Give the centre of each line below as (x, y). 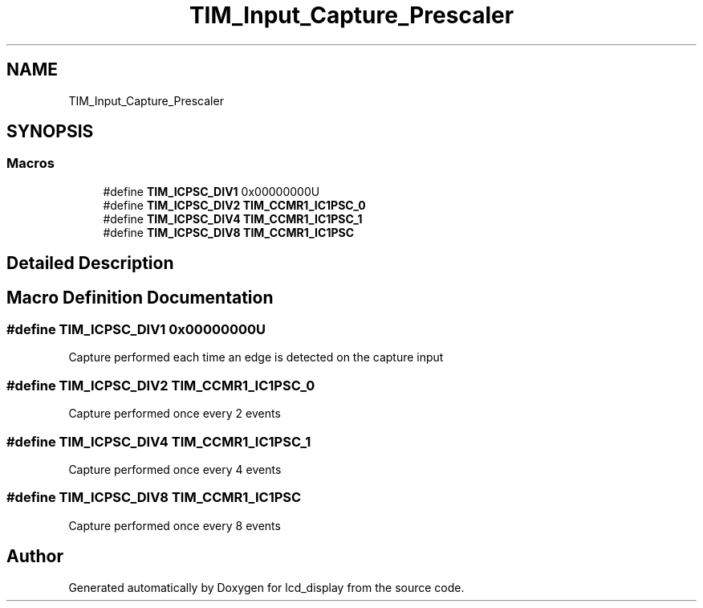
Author (35, 557)
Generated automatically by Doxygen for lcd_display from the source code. (266, 587)
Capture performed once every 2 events (175, 414)
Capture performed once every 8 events (175, 525)
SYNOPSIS (50, 132)
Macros (30, 163)
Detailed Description (90, 263)
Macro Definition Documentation (140, 297)
